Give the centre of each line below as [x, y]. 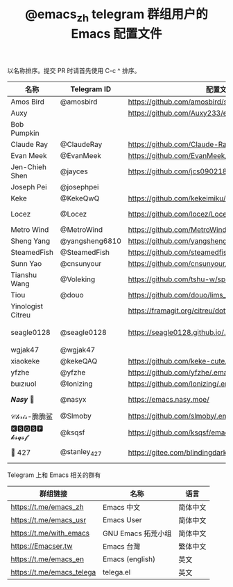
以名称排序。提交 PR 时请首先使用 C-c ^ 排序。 [74, 70]
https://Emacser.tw [42, 546]
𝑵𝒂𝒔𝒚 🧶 [23, 399]
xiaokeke [25, 361]
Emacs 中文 [122, 507]
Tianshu [24, 274]
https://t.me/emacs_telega [53, 572]
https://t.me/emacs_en [48, 559]
